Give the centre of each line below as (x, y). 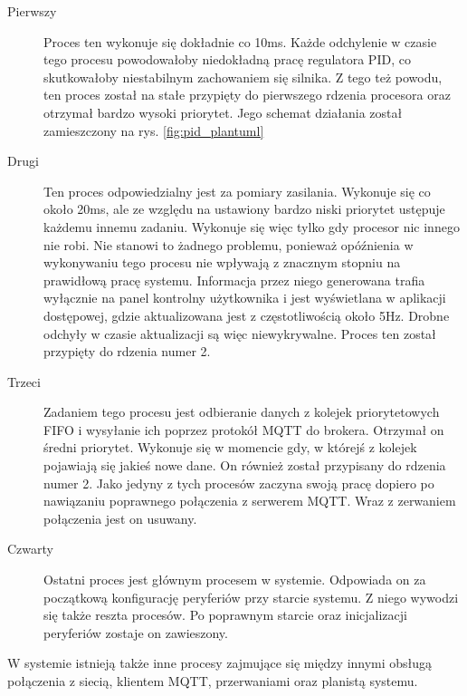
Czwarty (30, 549)
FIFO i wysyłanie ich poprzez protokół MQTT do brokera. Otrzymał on (244, 429)
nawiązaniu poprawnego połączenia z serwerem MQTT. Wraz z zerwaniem (250, 501)
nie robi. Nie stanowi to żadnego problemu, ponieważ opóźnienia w (229, 244)
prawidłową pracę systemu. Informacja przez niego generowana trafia (234, 280)
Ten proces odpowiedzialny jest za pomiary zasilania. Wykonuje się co (237, 191)
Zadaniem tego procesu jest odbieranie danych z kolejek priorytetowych (242, 412)
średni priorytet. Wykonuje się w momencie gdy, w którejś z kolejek (230, 447)
